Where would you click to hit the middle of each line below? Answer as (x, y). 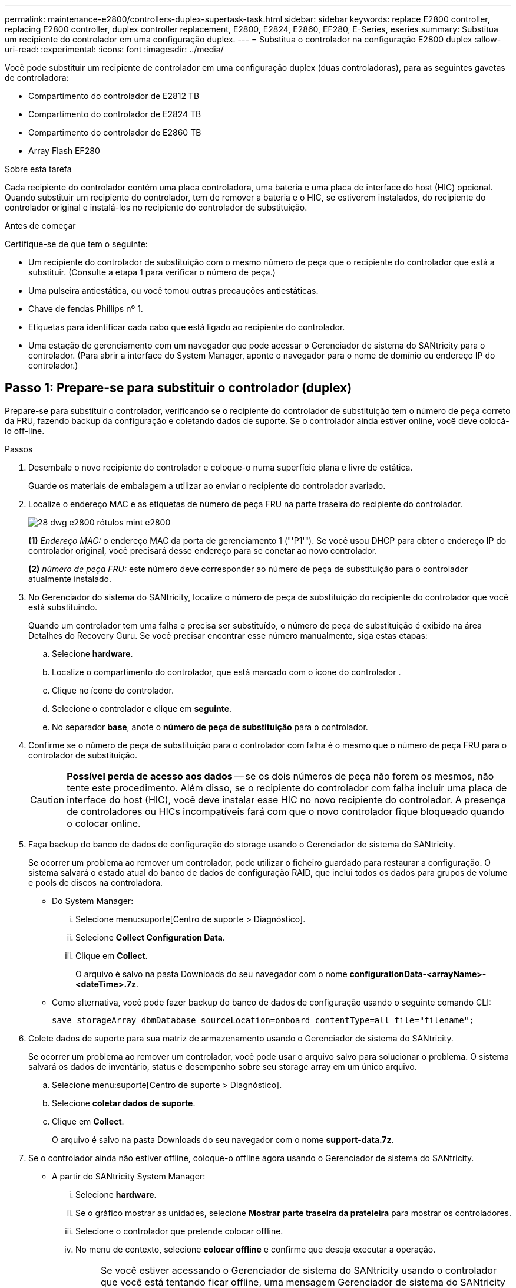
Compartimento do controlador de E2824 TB (115, 114)
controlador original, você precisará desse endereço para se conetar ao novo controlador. (203, 550)
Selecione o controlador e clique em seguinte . (142, 708)
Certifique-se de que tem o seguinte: (76, 244)
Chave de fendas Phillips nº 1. (86, 309)
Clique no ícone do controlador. (113, 690)
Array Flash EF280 (64, 151)
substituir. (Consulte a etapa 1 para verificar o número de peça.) (152, 272)
